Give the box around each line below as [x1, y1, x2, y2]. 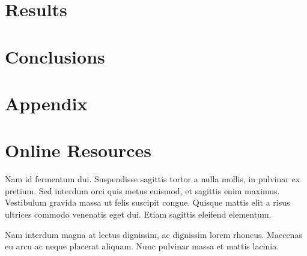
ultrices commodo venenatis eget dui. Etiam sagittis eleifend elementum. [5, 208, 272, 221]
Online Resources [5, 138, 151, 162]
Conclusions [5, 44, 105, 68]
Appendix [5, 91, 88, 115]
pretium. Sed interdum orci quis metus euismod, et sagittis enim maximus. [5, 184, 280, 197]
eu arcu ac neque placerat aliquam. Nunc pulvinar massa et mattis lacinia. [5, 240, 279, 252]
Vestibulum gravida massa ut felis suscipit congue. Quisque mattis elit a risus [5, 196, 290, 209]
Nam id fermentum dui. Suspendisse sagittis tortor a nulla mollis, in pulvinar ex [5, 173, 300, 185]
